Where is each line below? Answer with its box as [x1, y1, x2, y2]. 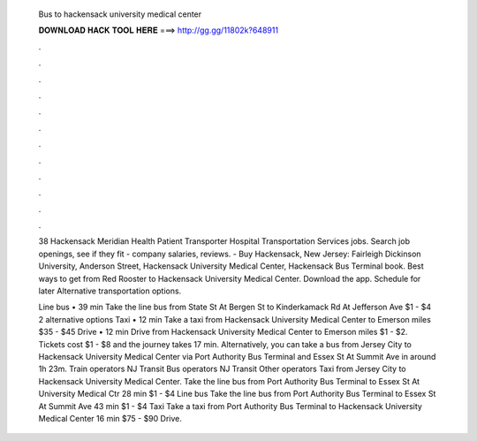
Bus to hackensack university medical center [38, 9, 202, 19]
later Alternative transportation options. [38, 285, 182, 296]
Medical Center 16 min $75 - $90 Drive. [38, 413, 183, 423]
